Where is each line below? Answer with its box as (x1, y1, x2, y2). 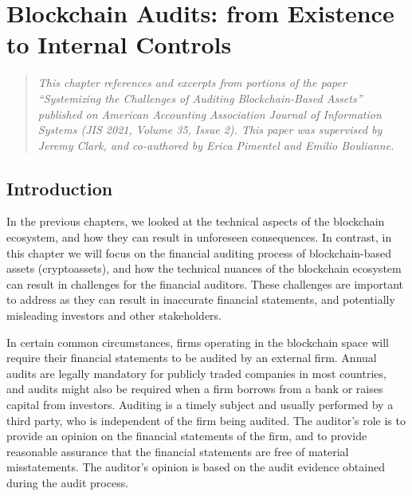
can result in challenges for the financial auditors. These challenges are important (6, 275, 403, 292)
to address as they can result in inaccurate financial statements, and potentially (6, 291, 395, 308)
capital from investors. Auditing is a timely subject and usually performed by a (6, 396, 394, 413)
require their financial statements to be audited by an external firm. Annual (6, 349, 377, 366)
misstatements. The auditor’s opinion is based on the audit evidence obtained (6, 459, 385, 475)
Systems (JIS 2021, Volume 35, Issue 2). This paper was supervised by (37, 121, 383, 138)
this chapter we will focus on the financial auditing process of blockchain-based (6, 244, 392, 261)
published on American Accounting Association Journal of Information (37, 105, 382, 122)
